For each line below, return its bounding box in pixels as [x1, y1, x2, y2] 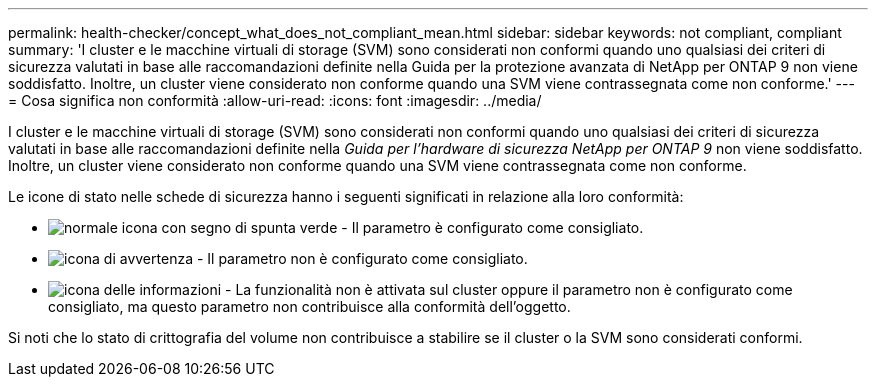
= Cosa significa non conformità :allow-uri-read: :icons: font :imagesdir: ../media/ [8, 92, 542, 109]
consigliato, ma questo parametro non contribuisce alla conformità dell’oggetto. [48, 298, 571, 315]
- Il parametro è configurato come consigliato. [341, 219, 644, 236]
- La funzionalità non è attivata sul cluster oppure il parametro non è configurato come [225, 281, 793, 298]
